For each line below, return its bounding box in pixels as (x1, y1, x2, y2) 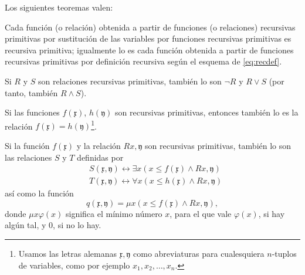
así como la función (5, 187, 74, 199)
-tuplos (272, 247, 297, 260)
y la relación (76, 140, 121, 151)
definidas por (77, 151, 124, 163)
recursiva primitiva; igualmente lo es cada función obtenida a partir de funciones (5, 43, 294, 56)
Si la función (5, 140, 50, 151)
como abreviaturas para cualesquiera (133, 247, 265, 260)
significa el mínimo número (66, 207, 162, 219)
